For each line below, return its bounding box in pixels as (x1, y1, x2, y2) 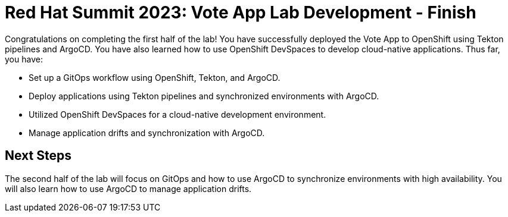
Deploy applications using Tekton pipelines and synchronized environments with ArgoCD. (29, 90, 379, 101)
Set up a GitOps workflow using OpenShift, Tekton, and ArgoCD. (29, 72, 281, 83)
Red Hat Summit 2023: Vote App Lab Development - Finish (5, 2, 476, 23)
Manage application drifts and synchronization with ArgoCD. (29, 127, 265, 138)
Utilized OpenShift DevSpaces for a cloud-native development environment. (29, 109, 326, 119)
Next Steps (5, 148, 71, 163)
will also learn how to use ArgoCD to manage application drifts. (5, 183, 252, 194)
